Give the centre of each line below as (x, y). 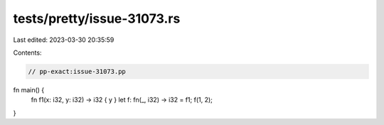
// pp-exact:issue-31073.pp (77, 71)
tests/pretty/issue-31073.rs (97, 18)
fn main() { (29, 89)
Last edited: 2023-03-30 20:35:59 (64, 40)
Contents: (27, 53)
